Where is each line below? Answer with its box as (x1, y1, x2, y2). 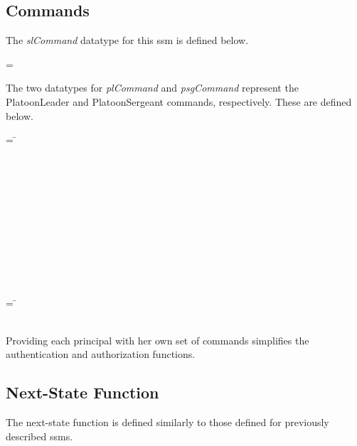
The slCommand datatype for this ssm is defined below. (6, 33, 249, 48)
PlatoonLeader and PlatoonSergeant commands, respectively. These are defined (6, 94, 352, 109)
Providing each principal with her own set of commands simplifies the (6, 332, 309, 347)
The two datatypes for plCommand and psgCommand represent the (6, 80, 299, 95)
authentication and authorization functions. (6, 347, 196, 361)
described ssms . (6, 428, 73, 443)
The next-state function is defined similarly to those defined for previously (6, 415, 329, 430)
